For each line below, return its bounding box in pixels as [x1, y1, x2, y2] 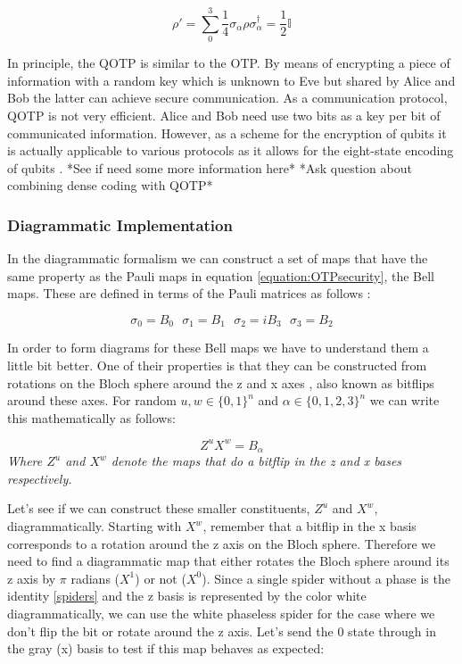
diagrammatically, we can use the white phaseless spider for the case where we [7, 604, 435, 622]
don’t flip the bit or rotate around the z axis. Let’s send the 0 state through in [7, 621, 436, 640]
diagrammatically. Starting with [7, 517, 182, 535]
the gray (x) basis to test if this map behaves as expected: [7, 639, 325, 658]
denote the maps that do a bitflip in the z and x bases [111, 452, 402, 470]
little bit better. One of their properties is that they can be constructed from [7, 355, 427, 374]
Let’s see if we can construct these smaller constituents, [7, 499, 310, 518]
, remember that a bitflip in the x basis [202, 517, 417, 535]
